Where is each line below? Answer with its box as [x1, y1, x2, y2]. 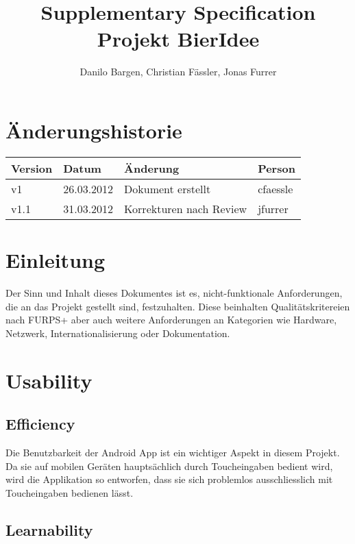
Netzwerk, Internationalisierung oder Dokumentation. [5, 325, 230, 340]
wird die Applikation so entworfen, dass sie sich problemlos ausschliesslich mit [5, 472, 333, 486]
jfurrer [258, 200, 289, 217]
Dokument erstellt [124, 180, 211, 197]
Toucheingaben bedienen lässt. [5, 485, 134, 499]
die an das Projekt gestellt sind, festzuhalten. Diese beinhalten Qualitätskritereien [5, 299, 350, 313]
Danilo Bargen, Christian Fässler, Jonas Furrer [79, 64, 277, 79]
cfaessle [258, 180, 293, 197]
